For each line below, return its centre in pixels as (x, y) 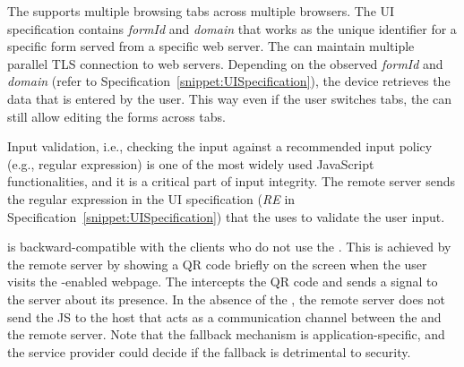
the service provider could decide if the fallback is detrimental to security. (209, 351)
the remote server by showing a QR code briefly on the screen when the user (217, 264)
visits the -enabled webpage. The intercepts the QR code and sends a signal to (223, 282)
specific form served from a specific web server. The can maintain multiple (211, 46)
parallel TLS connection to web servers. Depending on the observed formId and (225, 63)
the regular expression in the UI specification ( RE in (151, 198)
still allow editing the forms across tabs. (116, 116)
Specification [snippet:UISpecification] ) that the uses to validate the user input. (226, 216)
